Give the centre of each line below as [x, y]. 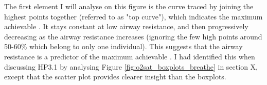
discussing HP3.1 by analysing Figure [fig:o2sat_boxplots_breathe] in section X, [131, 66]
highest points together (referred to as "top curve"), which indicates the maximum [133, 16]
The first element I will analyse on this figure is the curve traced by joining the [129, 6]
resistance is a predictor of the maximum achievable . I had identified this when [130, 56]
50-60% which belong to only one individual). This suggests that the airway [123, 46]
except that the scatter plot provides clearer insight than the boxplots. [115, 77]
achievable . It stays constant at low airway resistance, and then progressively [126, 26]
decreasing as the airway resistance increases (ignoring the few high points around [133, 36]
